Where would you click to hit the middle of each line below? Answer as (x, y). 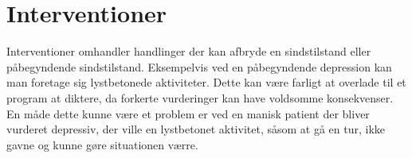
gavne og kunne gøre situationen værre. (102, 144)
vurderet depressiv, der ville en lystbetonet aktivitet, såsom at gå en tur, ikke (196, 129)
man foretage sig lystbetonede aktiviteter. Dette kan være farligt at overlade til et (206, 82)
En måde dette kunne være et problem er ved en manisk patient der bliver (188, 113)
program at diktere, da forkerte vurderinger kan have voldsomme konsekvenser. (200, 97)
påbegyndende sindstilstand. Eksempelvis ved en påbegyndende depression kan (199, 66)
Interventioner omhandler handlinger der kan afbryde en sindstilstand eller (189, 51)
